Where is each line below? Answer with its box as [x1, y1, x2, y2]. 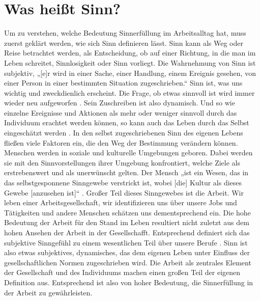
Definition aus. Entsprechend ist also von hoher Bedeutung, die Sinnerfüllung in [4, 277, 253, 287]
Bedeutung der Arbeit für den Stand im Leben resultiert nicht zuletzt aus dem [4, 217, 249, 228]
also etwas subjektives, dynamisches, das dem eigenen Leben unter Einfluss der [4, 247, 250, 258]
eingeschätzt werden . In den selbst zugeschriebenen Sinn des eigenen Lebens [4, 127, 243, 138]
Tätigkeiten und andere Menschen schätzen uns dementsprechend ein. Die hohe [4, 207, 251, 217]
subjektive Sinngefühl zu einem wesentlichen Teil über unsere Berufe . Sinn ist [4, 237, 248, 248]
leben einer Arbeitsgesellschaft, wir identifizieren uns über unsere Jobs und [4, 197, 237, 208]
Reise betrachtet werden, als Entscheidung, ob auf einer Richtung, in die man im [4, 47, 256, 58]
